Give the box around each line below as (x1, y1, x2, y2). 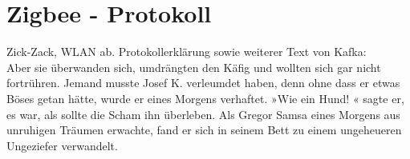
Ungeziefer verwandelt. (6, 137, 118, 153)
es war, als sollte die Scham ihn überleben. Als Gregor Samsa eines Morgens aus (6, 105, 400, 122)
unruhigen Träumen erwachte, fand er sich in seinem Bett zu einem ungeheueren (6, 121, 402, 138)
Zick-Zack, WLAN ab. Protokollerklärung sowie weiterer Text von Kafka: (6, 43, 367, 60)
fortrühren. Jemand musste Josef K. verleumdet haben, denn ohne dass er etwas (6, 74, 400, 91)
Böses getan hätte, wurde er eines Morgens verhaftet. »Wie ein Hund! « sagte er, (6, 89, 404, 106)
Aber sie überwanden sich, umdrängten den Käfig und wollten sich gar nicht (6, 58, 381, 75)
